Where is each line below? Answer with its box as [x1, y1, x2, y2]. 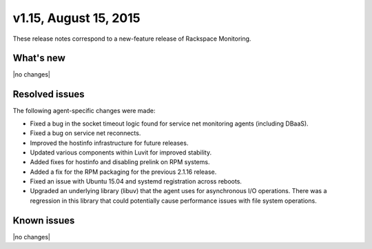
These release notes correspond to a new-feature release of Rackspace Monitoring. [12, 34, 251, 43]
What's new [12, 52, 65, 64]
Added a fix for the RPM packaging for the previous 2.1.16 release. [30, 168, 217, 176]
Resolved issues [12, 88, 85, 100]
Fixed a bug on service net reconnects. [30, 129, 141, 137]
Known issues [12, 215, 75, 226]
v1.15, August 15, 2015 [12, 10, 141, 26]
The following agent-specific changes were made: [12, 107, 156, 115]
